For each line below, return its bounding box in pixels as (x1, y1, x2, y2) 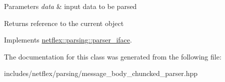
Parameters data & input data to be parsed (4, 1, 137, 11)
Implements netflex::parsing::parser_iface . (4, 34, 132, 45)
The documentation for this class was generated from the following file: (4, 51, 221, 61)
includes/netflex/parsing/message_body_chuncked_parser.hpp (4, 68, 198, 78)
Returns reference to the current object (4, 17, 124, 28)
